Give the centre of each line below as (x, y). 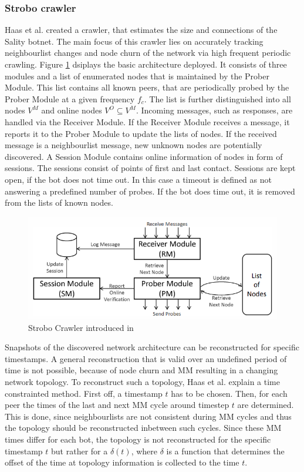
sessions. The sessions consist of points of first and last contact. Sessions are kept (150, 168)
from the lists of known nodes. (59, 202)
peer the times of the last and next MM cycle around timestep (117, 405)
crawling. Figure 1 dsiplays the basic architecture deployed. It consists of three (146, 64)
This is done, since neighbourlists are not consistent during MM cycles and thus (148, 416)
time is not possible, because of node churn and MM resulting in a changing (141, 370)
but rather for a (80, 451)
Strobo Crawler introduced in (81, 327)
